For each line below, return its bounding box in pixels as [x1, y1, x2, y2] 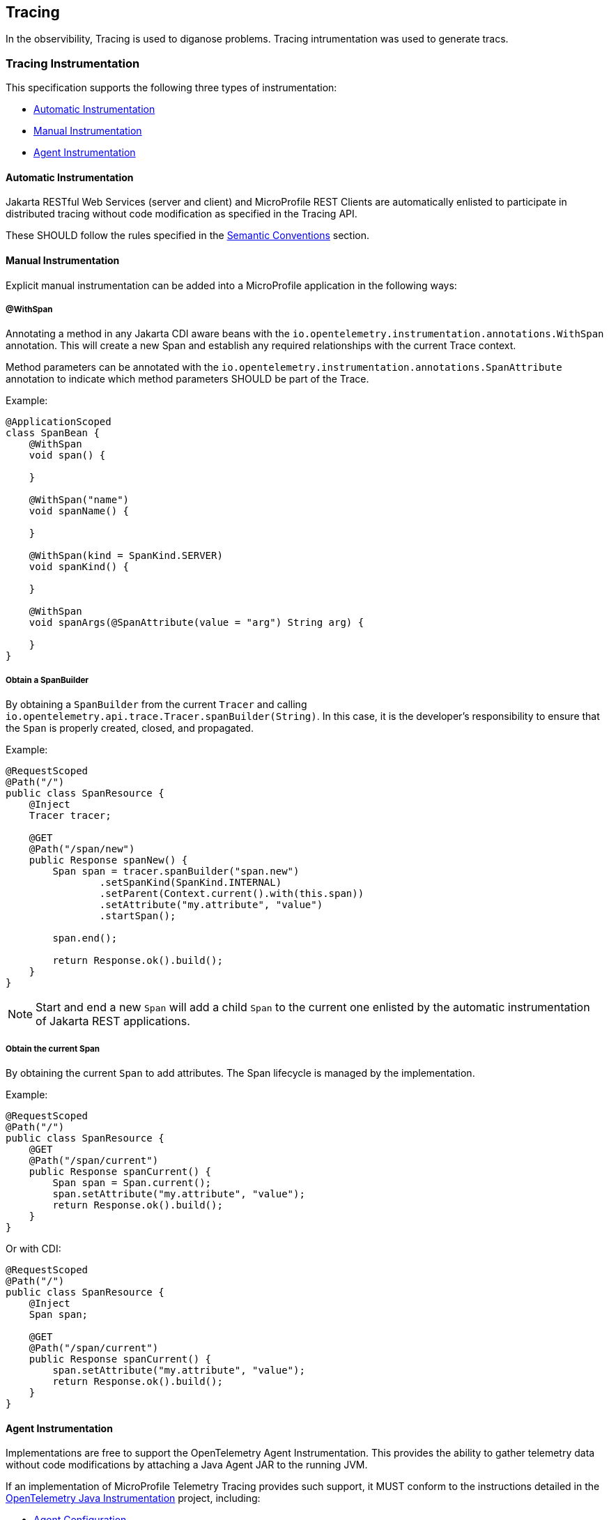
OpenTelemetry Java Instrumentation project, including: [6, 1492, 261, 1505]
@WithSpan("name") [29, 494, 130, 506]
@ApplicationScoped [6, 416, 111, 428]
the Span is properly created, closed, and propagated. [6, 722, 254, 735]
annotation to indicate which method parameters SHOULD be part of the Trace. [6, 373, 369, 385]
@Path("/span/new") [29, 843, 135, 855]
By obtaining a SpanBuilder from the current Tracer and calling [6, 698, 307, 711]
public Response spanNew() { [29, 854, 188, 866]
